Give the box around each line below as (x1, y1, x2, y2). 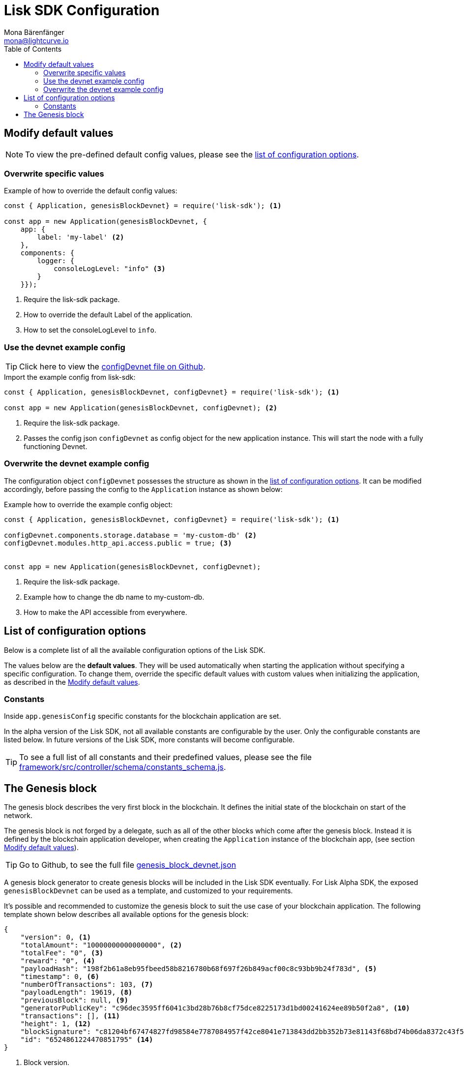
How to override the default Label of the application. (24, 310, 193, 319)
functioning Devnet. (24, 442, 87, 451)
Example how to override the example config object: (4, 500, 173, 509)
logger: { (37, 257, 75, 265)
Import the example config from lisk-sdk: (4, 373, 136, 382)
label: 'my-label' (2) (37, 233, 124, 242)
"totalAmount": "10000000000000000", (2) (20, 941, 182, 949)
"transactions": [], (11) (20, 1012, 120, 1020)
